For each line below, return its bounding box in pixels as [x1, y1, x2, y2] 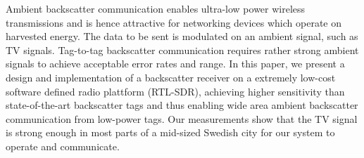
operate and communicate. [6, 138, 120, 153]
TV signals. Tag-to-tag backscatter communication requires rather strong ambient [6, 42, 359, 57]
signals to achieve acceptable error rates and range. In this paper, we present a [6, 56, 345, 71]
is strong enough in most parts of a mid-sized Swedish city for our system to [6, 125, 335, 140]
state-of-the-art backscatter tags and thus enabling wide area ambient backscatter [6, 98, 358, 112]
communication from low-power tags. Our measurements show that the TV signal [6, 111, 358, 126]
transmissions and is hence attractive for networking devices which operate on [6, 15, 342, 29]
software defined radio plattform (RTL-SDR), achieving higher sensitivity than [6, 84, 345, 98]
